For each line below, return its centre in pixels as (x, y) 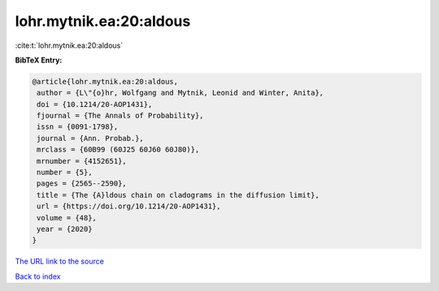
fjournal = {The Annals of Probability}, (120, 116)
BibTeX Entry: (39, 60)
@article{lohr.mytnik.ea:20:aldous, (105, 81)
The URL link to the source (60, 261)
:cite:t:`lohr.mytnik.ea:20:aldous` (69, 45)
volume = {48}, (67, 218)
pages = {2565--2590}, (82, 184)
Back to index (38, 276)
